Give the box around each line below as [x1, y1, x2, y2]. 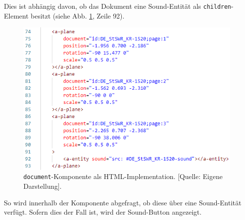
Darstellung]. [23, 181, 62, 191]
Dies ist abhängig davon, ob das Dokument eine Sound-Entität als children [4, 1, 231, 11]
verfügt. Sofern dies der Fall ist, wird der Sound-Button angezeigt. [4, 207, 202, 217]
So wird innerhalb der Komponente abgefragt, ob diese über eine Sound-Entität [4, 197, 242, 207]
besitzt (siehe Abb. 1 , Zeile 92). [31, 10, 125, 20]
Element [4, 10, 29, 20]
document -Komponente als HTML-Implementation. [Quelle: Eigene [23, 171, 223, 181]
